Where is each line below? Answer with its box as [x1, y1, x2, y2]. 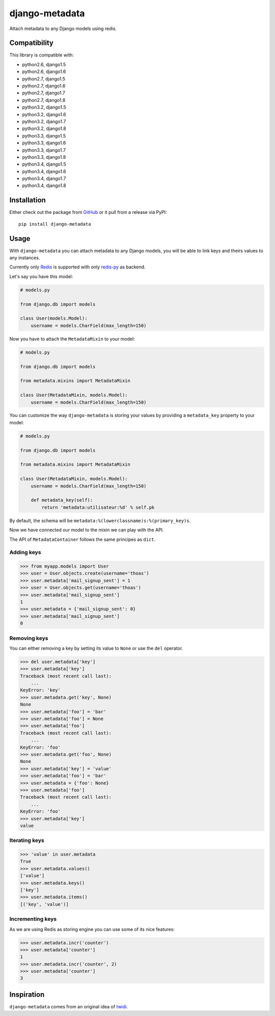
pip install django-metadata [18, 221, 91, 227]
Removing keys [9, 635, 48, 642]
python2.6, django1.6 [22, 69, 66, 75]
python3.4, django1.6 [22, 168, 66, 174]
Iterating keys [9, 837, 44, 844]
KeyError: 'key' [20, 688, 61, 693]
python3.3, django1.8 [22, 154, 66, 160]
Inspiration [9, 990, 45, 999]
